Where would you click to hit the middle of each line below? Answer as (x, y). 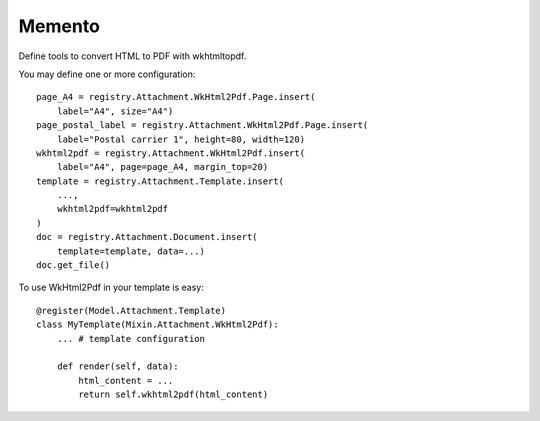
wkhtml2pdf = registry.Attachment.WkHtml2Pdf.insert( (170, 153)
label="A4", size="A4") (115, 111)
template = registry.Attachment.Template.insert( (160, 181)
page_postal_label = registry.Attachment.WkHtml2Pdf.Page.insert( (202, 125)
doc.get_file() (73, 265)
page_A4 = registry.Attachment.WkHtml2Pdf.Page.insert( (176, 97)
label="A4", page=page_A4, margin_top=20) (162, 167)
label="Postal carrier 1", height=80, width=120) (180, 139)
